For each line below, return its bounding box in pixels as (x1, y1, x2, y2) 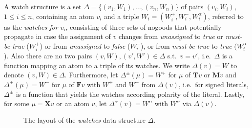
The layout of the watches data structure (23, 114, 146, 125)
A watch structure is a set (4, 1, 82, 11)
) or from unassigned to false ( (40, 40, 130, 51)
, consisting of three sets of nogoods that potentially (65, 21, 222, 32)
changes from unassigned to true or (118, 31, 223, 41)
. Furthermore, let (64, 70, 118, 80)
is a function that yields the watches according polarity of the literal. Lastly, (16, 89, 245, 99)
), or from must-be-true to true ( (141, 40, 237, 51)
